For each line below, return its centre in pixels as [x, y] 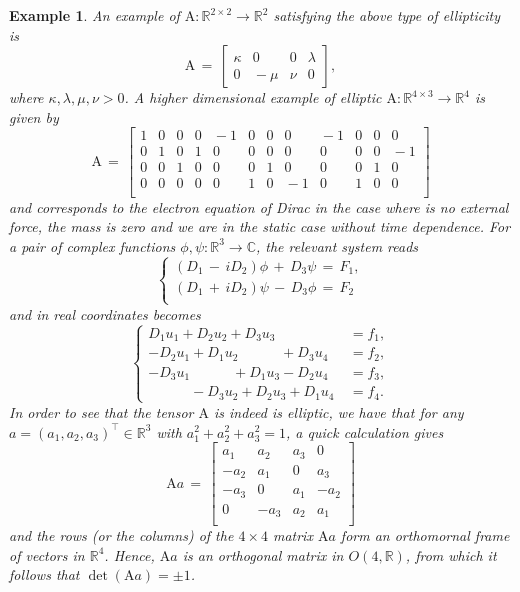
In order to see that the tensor [101, 411]
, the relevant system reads [337, 245]
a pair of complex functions [92, 245]
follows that [44, 574]
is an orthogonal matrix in [263, 554]
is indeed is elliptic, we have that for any [339, 411]
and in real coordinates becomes [105, 313]
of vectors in [47, 554]
